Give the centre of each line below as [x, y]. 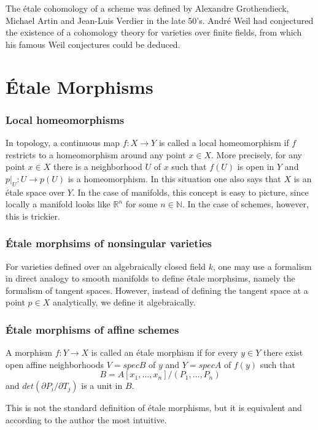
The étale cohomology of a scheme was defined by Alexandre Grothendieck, [147, 8]
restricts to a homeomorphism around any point [96, 154]
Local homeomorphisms [65, 119]
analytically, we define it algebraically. [124, 302]
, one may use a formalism [262, 266]
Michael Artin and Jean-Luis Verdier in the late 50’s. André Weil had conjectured [160, 20]
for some [142, 204]
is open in [256, 167]
